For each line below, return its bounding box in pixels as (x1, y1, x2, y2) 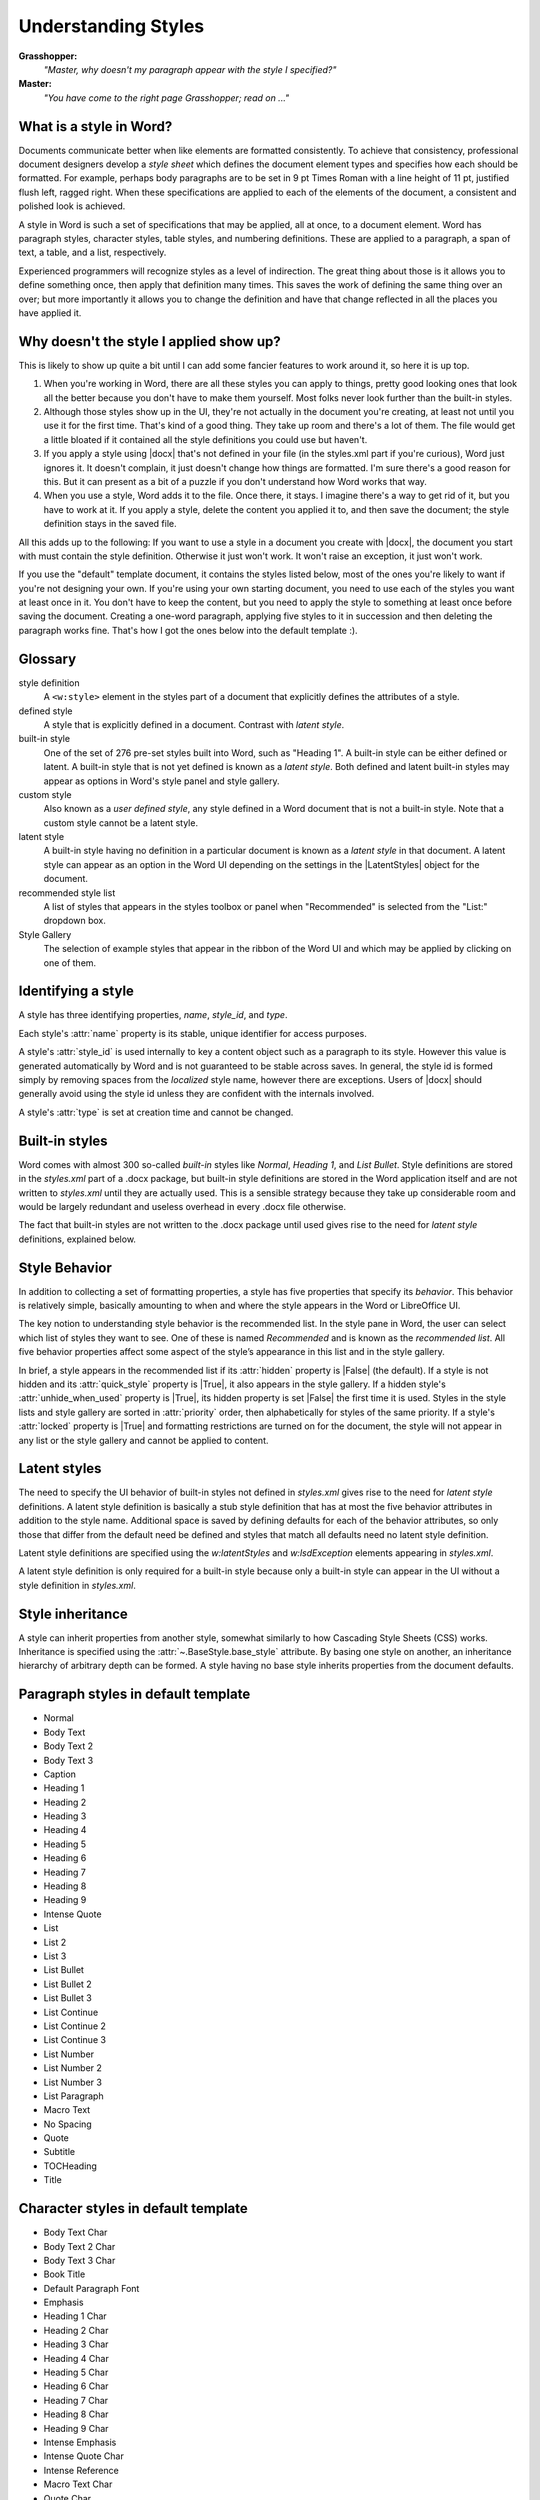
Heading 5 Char (43, 2366, 109, 2379)
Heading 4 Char (43, 2352, 109, 2364)
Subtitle (43, 2146, 75, 2158)
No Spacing (43, 2118, 92, 2130)
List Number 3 (43, 2076, 102, 2088)
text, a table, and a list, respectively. (18, 246, 167, 259)
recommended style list (18, 886, 116, 899)
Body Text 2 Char (43, 2240, 116, 2252)
